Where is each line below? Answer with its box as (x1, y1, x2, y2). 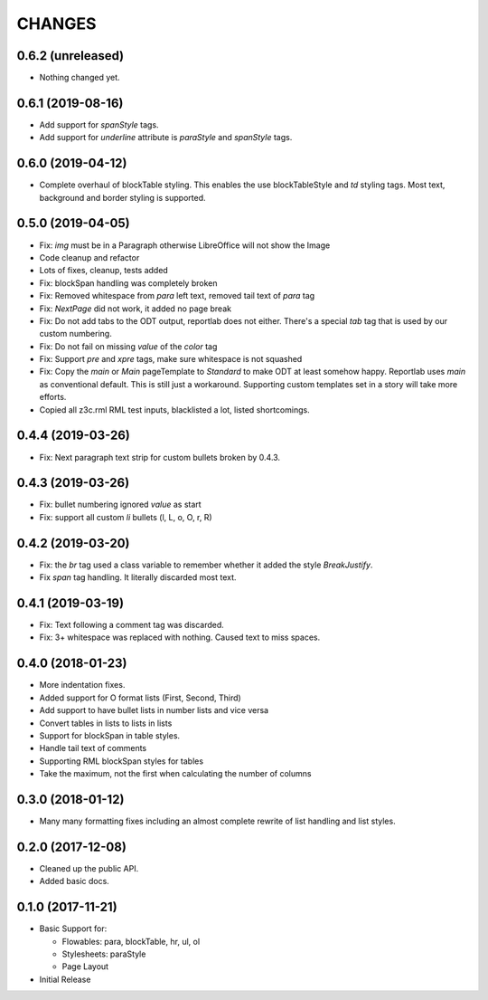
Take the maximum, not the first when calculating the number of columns (39, 768, 312, 779)
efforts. (39, 392, 67, 403)
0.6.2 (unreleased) (16, 48, 125, 63)
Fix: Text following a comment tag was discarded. (39, 620, 225, 631)
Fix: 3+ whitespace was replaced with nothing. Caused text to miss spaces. (39, 632, 321, 643)
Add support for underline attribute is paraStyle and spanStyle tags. (39, 132, 293, 143)
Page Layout (61, 961, 108, 972)
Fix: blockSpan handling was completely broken (39, 277, 218, 289)
